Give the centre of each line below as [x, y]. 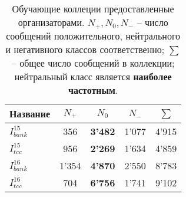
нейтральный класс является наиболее [93, 76]
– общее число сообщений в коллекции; [93, 63]
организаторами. [51, 22]
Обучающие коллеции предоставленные [93, 9]
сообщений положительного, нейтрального [93, 36]
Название [30, 114]
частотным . [93, 90]
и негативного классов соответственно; [85, 49]
